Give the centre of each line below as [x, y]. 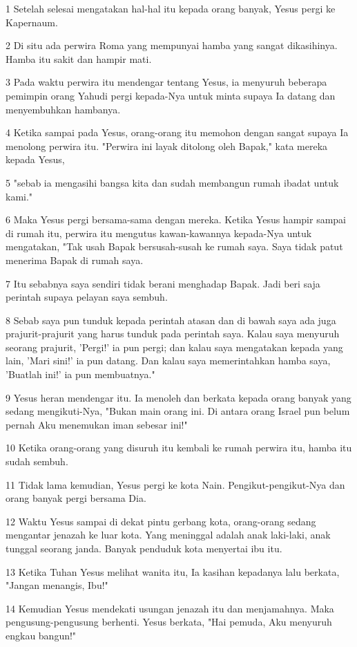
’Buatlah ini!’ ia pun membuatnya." [80, 374]
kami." [19, 196]
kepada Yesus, [35, 159]
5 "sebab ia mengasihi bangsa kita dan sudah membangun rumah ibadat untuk [172, 182]
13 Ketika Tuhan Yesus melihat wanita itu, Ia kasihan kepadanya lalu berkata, [173, 571]
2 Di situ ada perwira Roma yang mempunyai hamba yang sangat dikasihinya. [172, 45]
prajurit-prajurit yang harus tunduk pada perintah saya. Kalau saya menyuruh [173, 334]
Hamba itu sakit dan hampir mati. [79, 58]
